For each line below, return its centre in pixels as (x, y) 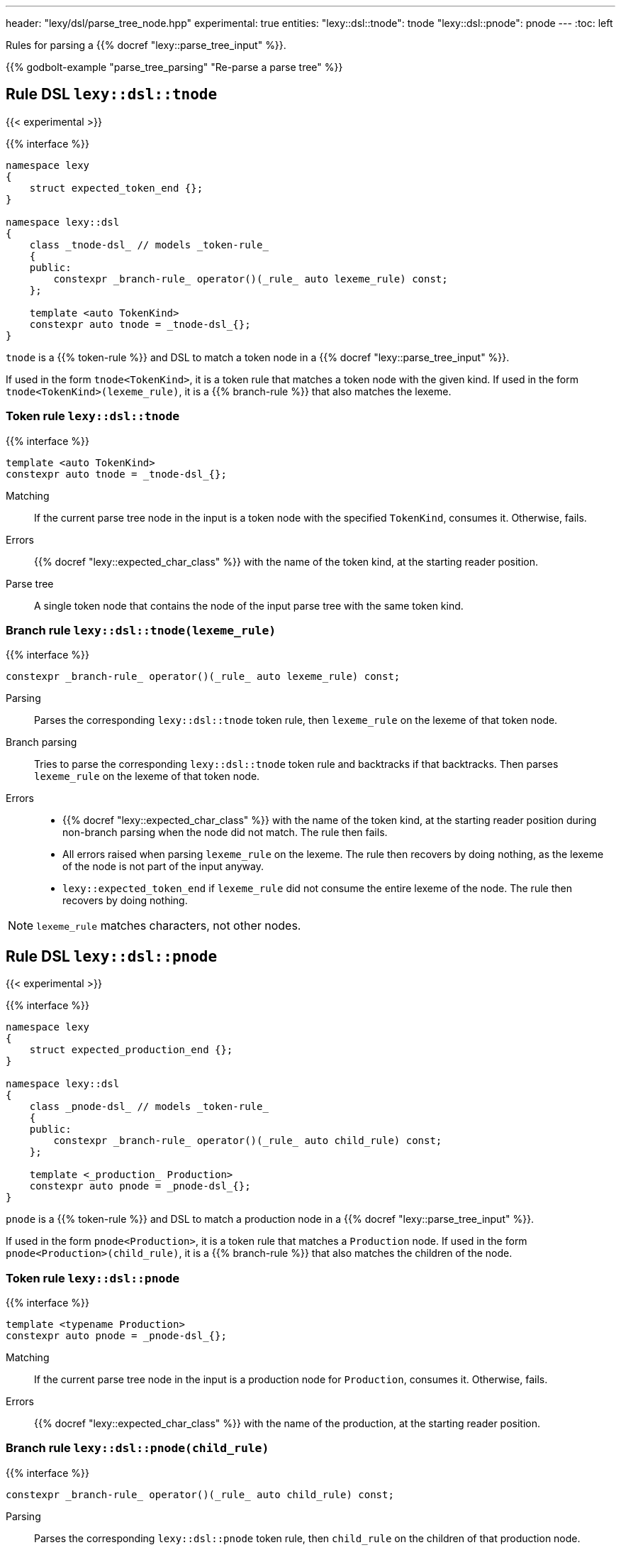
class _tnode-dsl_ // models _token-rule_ (149, 244)
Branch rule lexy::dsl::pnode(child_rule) (138, 1448)
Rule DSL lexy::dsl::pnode (112, 956)
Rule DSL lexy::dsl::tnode (112, 94)
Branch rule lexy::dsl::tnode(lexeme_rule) (141, 630)
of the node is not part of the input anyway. (163, 867)
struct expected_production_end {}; (131, 1050)
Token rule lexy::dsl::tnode (93, 416)
